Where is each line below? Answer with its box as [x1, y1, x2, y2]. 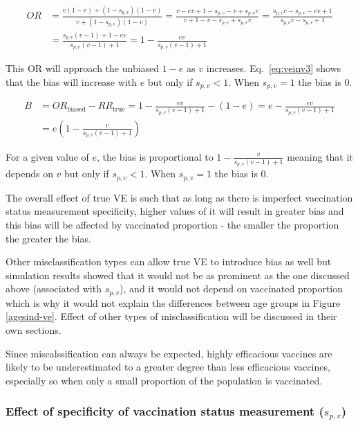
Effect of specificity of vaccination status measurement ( [6, 402, 324, 420]
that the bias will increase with [6, 74, 137, 89]
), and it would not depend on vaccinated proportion [120, 281, 343, 296]
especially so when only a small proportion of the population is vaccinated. [6, 373, 323, 387]
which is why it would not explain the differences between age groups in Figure [6, 295, 341, 310]
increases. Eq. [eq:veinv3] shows [206, 61, 341, 75]
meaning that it [287, 149, 353, 163]
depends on [6, 166, 53, 181]
